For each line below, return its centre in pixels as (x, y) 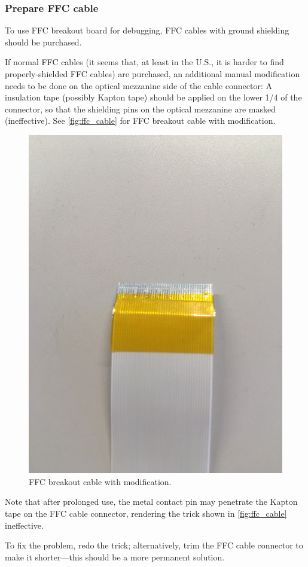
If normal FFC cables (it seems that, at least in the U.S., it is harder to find (144, 62)
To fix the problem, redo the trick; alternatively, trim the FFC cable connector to (154, 545)
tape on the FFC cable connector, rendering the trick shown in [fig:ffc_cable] (146, 513)
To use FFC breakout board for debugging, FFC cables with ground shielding (147, 30)
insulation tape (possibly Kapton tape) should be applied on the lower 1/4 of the (153, 97)
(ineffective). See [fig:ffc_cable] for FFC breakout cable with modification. (140, 121)
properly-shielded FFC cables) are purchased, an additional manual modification (153, 74)
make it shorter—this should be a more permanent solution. (115, 557)
